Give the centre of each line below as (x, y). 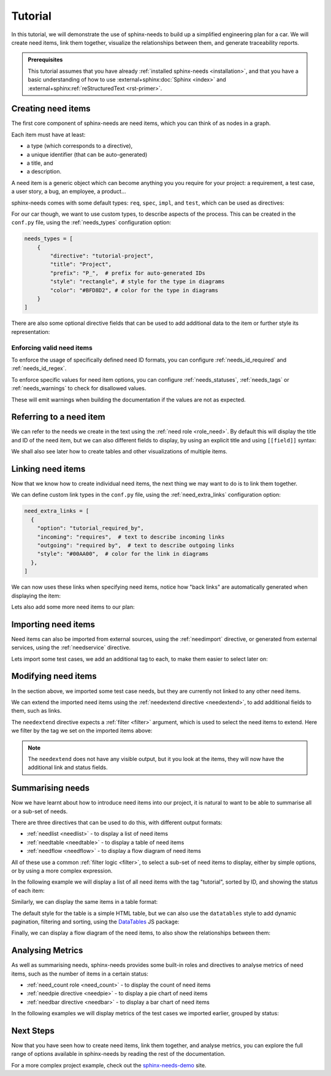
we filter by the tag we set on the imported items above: (82, 731)
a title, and (40, 163)
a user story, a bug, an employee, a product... (69, 191)
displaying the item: (36, 596)
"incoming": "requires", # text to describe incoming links (131, 537)
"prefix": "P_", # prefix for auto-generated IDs (127, 273)
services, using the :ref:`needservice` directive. (71, 648)
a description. (44, 172)
